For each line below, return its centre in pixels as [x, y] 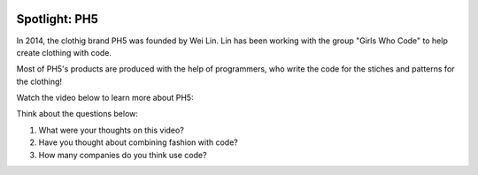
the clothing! [39, 81]
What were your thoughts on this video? [112, 130]
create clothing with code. [64, 52]
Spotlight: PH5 [58, 19]
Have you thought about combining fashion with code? [138, 142]
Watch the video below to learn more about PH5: [105, 98]
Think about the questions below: [77, 114]
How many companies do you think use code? [123, 155]
